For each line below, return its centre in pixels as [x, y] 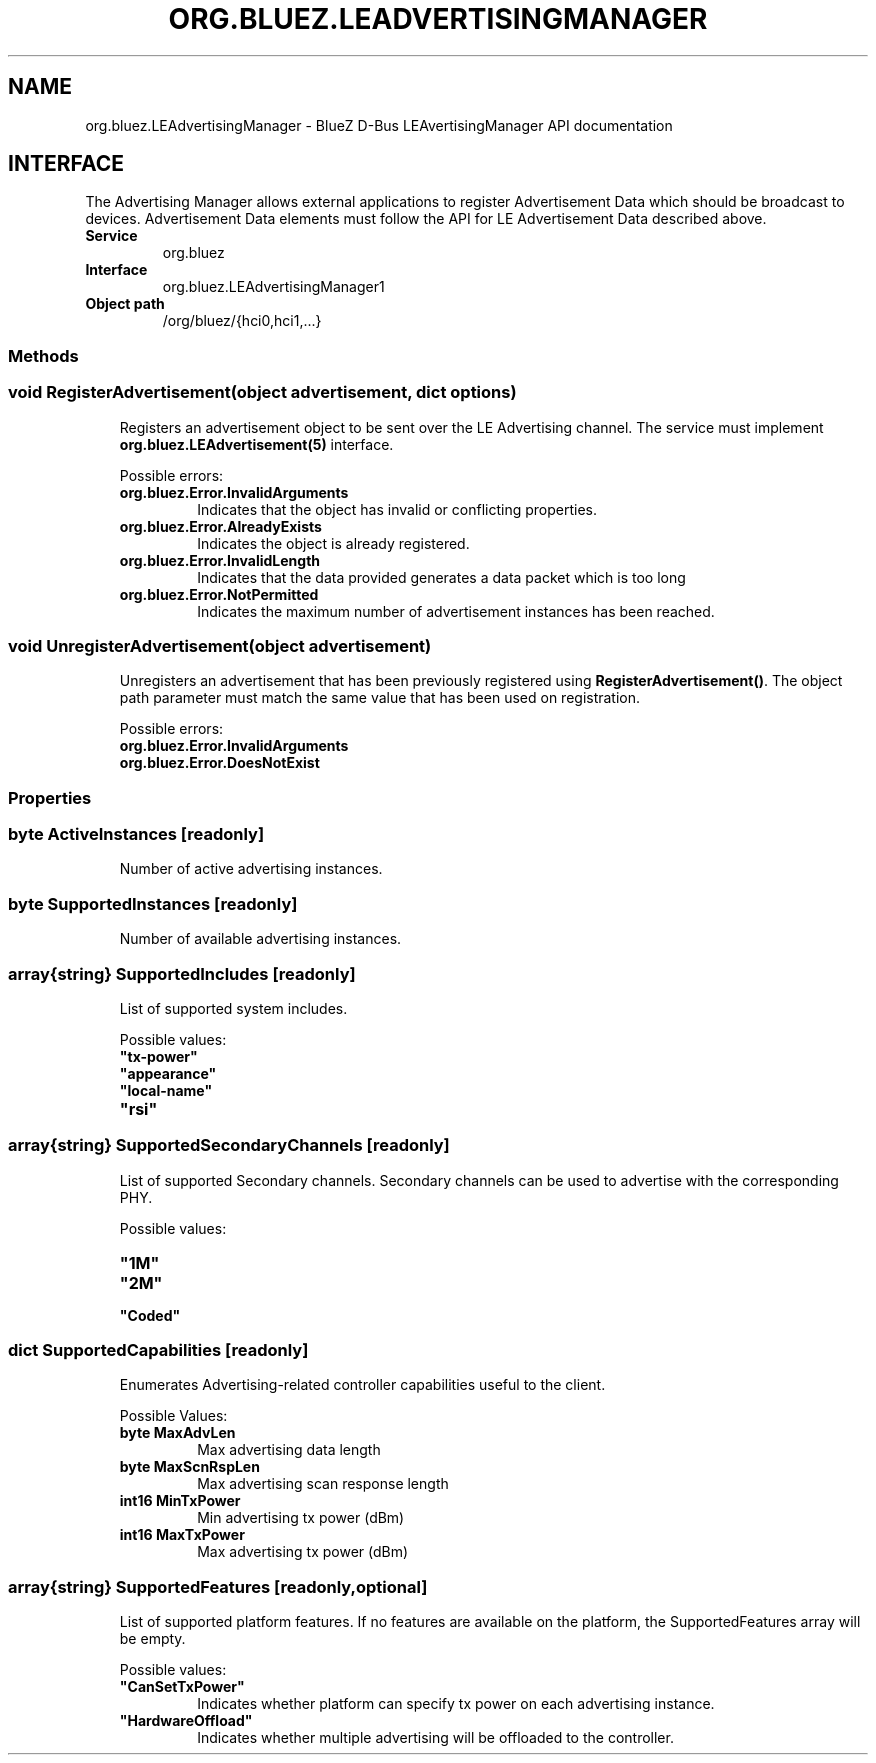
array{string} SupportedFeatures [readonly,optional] [218, 1586]
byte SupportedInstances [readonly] [153, 903]
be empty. [152, 1639]
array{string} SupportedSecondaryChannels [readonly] [229, 1145]
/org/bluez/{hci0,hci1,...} [242, 321]
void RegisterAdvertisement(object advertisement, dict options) [262, 392]
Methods [43, 355]
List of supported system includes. [233, 1008]
